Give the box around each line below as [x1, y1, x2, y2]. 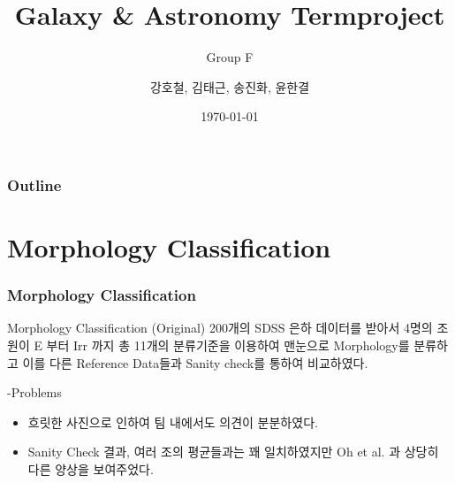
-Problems [7, 383, 62, 402]
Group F [206, 48, 254, 66]
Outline [7, 173, 62, 195]
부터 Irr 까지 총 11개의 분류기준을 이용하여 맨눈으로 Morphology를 [46, 336, 410, 355]
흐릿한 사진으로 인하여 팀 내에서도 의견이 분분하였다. [27, 412, 318, 431]
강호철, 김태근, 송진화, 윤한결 [149, 77, 310, 96]
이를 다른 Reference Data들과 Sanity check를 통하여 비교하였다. [22, 353, 368, 372]
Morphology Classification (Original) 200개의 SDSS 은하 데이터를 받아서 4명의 [7, 318, 433, 337]
